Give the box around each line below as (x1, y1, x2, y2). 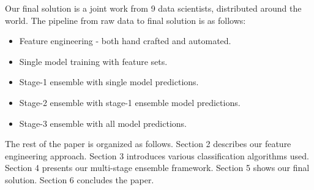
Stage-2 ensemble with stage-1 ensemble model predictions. (19, 96, 241, 108)
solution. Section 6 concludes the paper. (5, 173, 154, 186)
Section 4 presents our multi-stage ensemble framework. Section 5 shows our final (5, 161, 310, 174)
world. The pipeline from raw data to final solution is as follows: (5, 13, 246, 26)
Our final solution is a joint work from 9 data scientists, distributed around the (5, 2, 302, 14)
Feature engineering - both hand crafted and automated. (19, 34, 231, 47)
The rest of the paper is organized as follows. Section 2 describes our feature (5, 137, 291, 150)
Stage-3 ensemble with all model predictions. (19, 116, 187, 129)
